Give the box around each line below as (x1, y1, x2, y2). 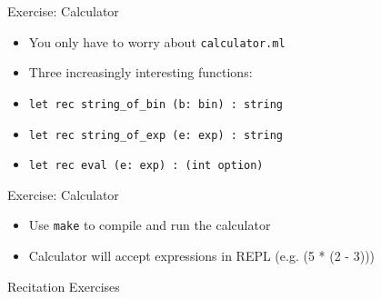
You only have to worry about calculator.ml (28, 32, 286, 51)
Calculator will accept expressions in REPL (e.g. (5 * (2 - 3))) (28, 246, 376, 265)
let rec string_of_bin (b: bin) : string (28, 97, 283, 111)
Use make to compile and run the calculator (28, 215, 271, 234)
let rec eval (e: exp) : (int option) (28, 159, 264, 173)
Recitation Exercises (7, 276, 120, 295)
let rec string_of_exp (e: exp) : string (28, 128, 283, 142)
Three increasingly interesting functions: (28, 63, 253, 82)
